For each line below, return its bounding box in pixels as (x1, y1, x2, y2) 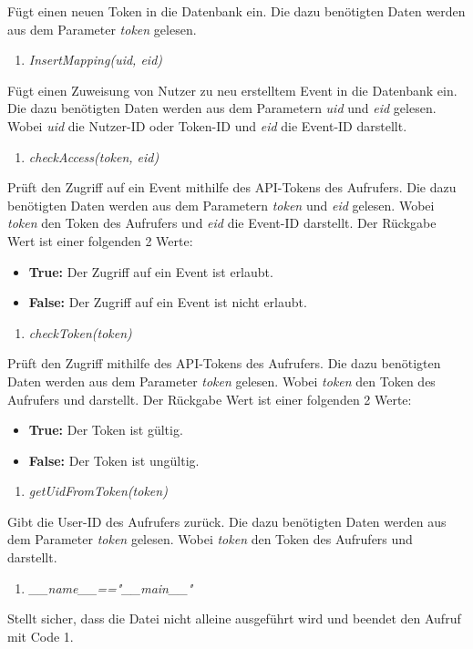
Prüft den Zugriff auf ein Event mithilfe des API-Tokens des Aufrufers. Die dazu (7, 178, 457, 197)
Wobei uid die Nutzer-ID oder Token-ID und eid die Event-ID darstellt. (7, 116, 407, 135)
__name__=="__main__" (28, 578, 193, 597)
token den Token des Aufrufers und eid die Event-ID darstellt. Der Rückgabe (7, 213, 437, 232)
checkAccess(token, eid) (28, 147, 159, 166)
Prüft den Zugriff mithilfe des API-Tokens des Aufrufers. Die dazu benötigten (7, 354, 441, 373)
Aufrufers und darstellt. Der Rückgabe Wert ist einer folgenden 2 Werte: (7, 389, 412, 408)
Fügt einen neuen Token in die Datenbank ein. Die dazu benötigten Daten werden (7, 2, 466, 20)
